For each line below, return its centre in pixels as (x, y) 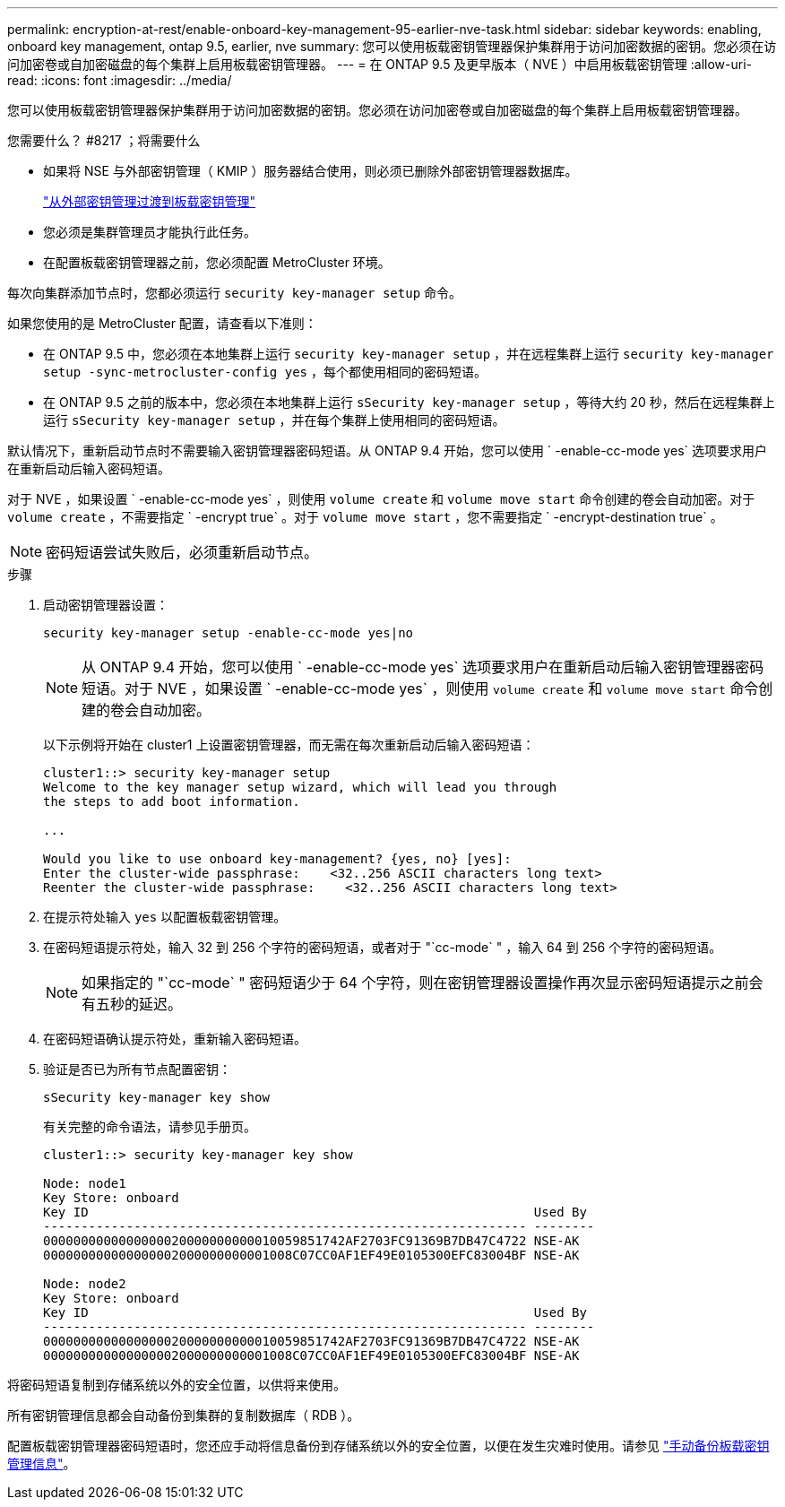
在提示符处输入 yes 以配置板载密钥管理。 (165, 917)
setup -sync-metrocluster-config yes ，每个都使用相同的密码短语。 (265, 372)
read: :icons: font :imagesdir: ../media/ (120, 80)
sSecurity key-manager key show (156, 1097)
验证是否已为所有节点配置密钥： (137, 1069)
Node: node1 (85, 1183)
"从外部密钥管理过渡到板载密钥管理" (150, 201)
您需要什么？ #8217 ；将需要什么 (104, 140)
